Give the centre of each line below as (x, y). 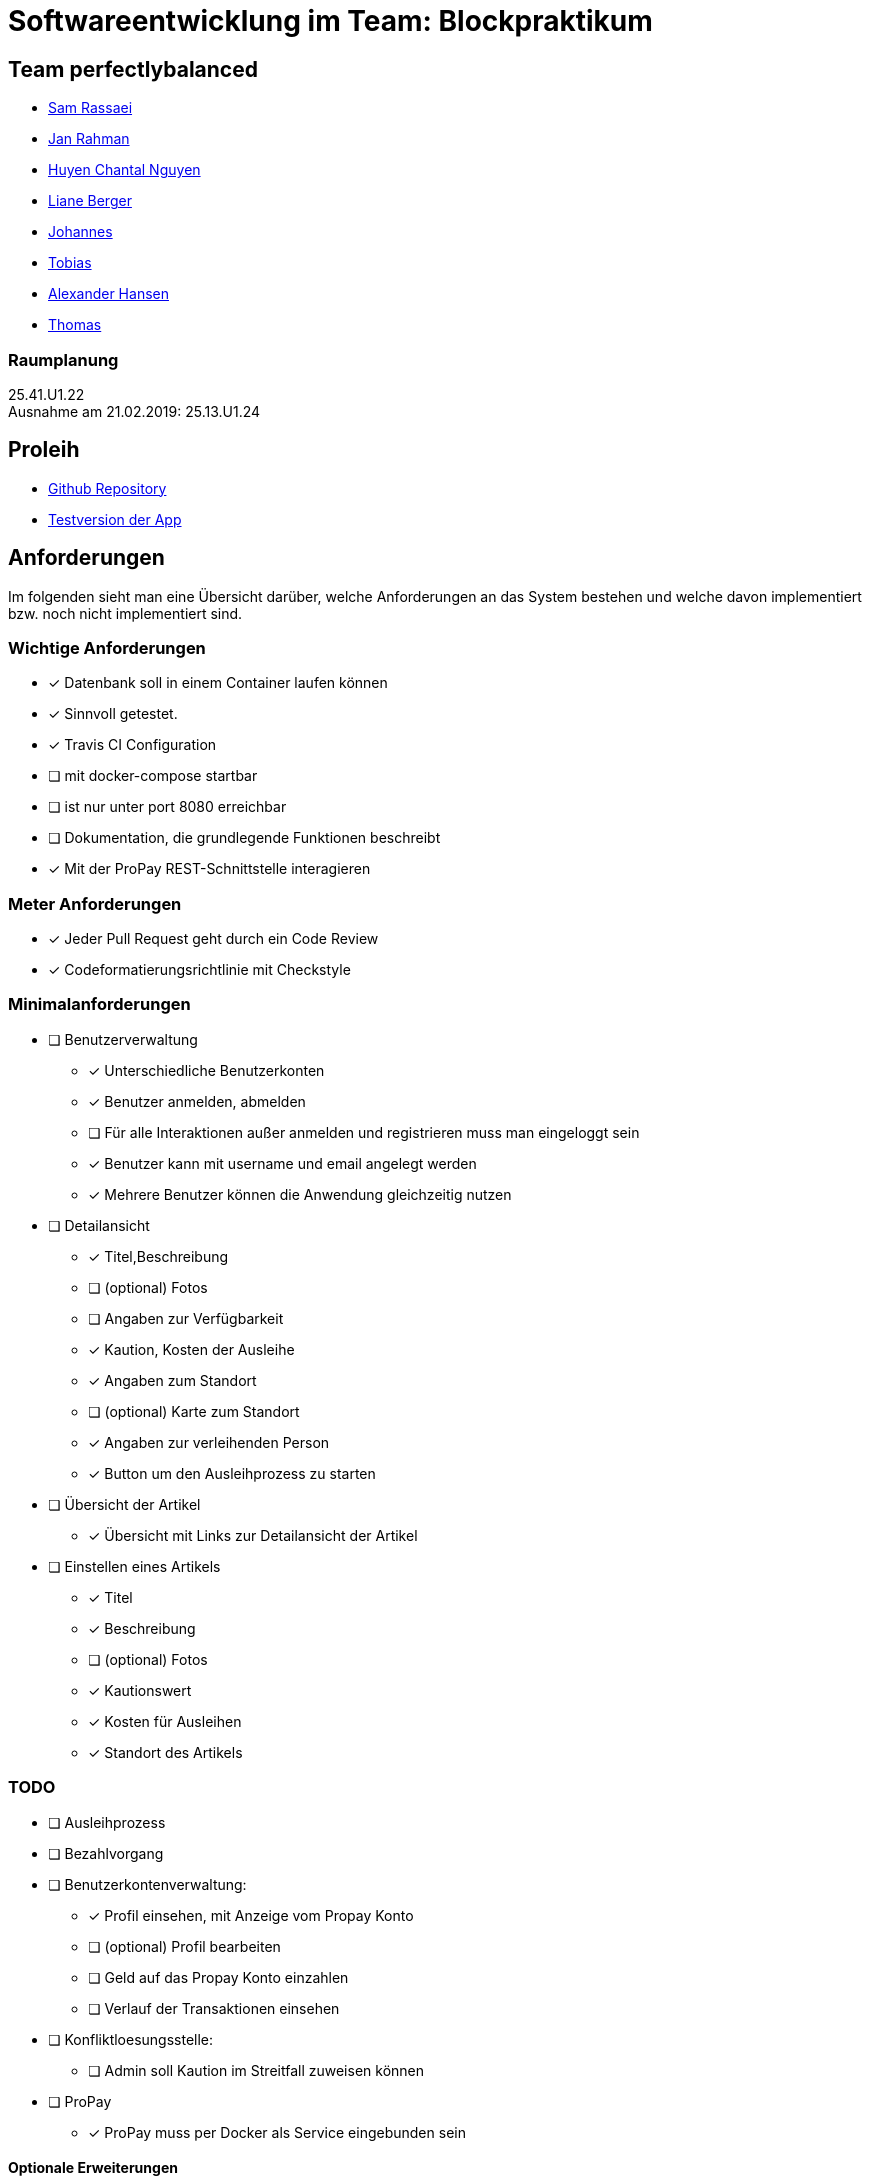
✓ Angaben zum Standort (172, 1380)
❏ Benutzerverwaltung (123, 1039)
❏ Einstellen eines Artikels (134, 1566)
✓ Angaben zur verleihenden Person (209, 1442)
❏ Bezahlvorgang (106, 1853)
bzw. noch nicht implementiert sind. (125, 613)
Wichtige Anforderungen (107, 647)
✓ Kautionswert (140, 1690)
